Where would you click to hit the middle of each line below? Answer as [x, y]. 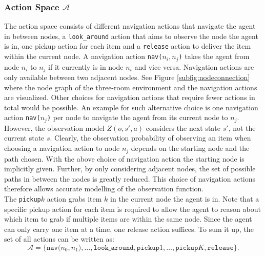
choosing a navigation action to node [62, 148]
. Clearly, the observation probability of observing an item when [150, 138]
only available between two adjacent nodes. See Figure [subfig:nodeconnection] [127, 77]
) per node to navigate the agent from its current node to [137, 117]
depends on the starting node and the [190, 148]
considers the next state [183, 127]
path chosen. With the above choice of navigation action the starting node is [124, 158]
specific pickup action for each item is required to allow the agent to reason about [132, 209]
